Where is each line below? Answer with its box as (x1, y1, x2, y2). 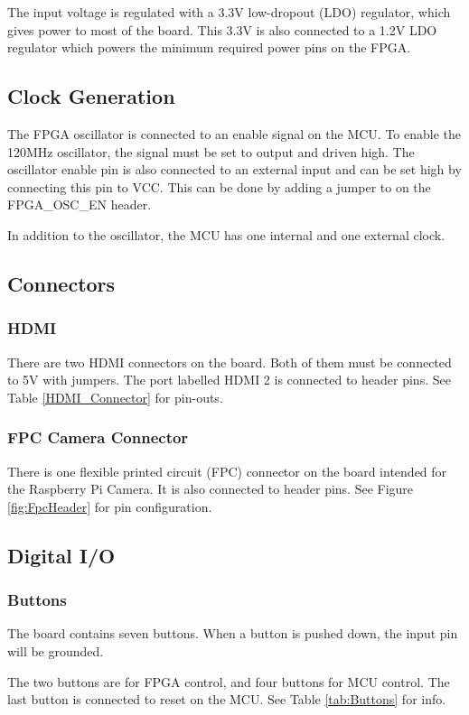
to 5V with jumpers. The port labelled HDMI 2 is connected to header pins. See (7, 370, 451, 389)
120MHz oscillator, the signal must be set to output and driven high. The (7, 142, 415, 161)
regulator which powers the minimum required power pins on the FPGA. (7, 38, 411, 57)
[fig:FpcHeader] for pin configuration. (7, 497, 212, 515)
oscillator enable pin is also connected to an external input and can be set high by (7, 160, 462, 179)
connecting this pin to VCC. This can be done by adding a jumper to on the (7, 177, 431, 196)
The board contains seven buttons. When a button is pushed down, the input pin (7, 624, 458, 643)
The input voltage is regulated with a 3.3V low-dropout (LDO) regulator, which (7, 3, 451, 21)
